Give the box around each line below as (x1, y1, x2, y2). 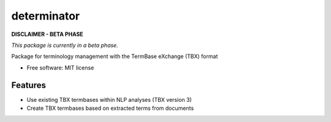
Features (11, 80, 46, 90)
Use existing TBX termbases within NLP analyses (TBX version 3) (26, 96, 192, 103)
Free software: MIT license (26, 64, 94, 71)
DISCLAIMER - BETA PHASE (11, 30, 83, 38)
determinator (11, 9, 80, 23)
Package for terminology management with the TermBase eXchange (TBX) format (11, 52, 218, 60)
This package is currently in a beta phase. (11, 41, 119, 49)
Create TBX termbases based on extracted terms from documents (26, 104, 194, 112)
